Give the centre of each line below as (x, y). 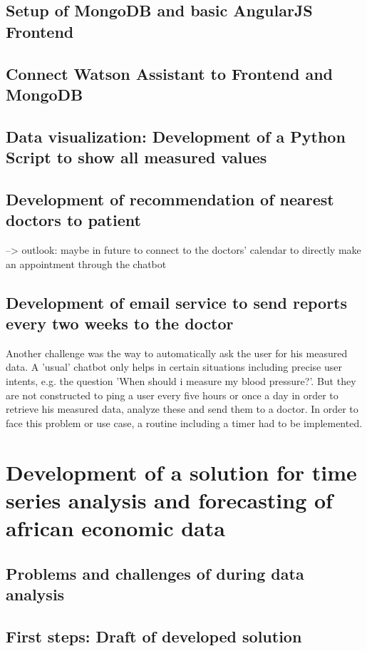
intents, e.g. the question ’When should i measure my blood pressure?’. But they (181, 381)
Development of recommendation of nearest (170, 199)
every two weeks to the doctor (120, 323)
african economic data (115, 528)
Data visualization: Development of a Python (176, 136)
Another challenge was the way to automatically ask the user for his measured (177, 353)
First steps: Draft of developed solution (154, 636)
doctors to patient (73, 220)
